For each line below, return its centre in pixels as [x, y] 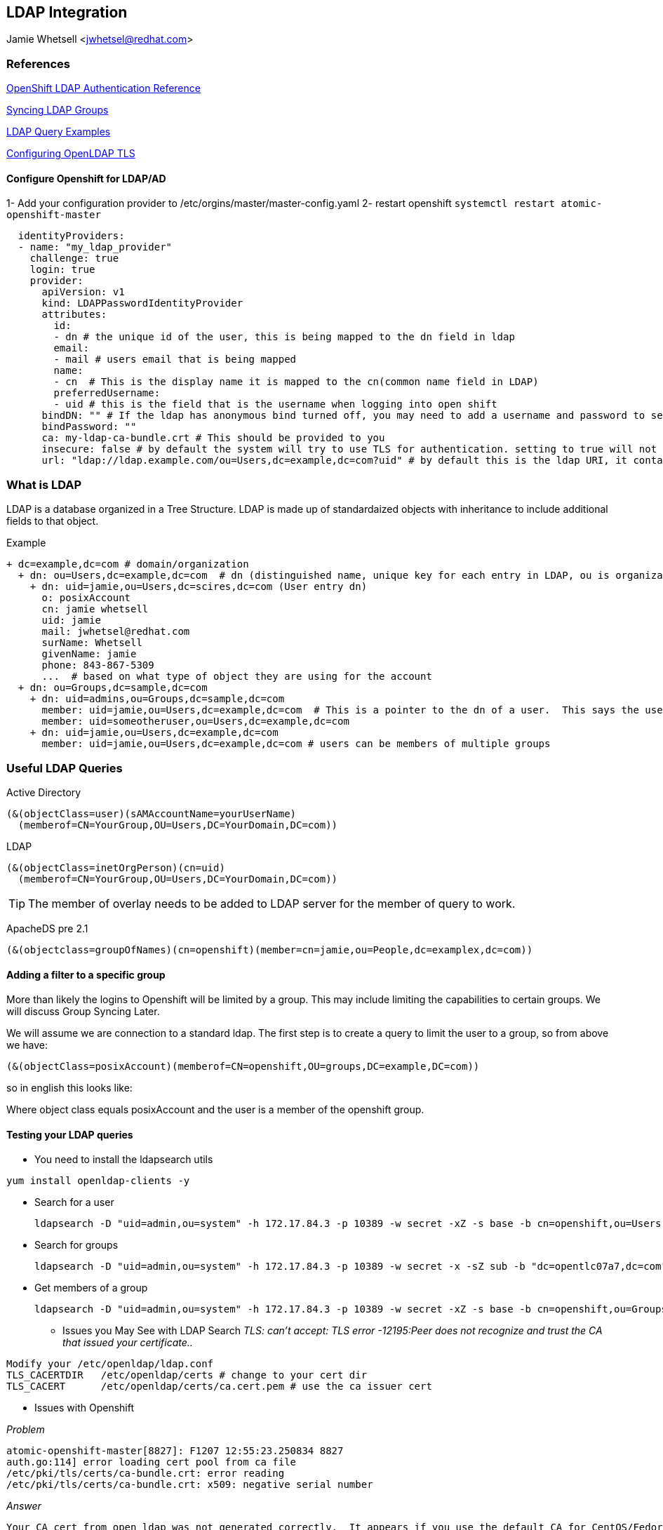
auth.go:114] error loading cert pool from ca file [152, 1462]
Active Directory [44, 792]
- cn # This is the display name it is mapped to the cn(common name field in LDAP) [296, 382]
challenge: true [74, 259]
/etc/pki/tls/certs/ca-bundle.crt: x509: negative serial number [190, 1485]
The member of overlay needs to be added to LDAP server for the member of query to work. [272, 903]
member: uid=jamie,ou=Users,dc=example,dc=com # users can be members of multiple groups [296, 744]
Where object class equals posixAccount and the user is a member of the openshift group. [215, 1110]
